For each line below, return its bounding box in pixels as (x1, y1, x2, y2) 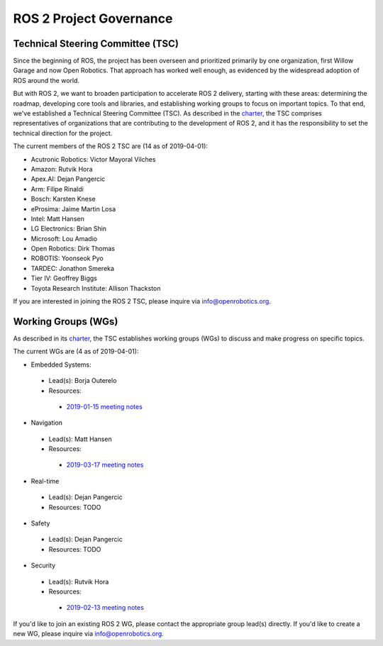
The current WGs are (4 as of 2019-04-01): (13, 347, 139, 356)
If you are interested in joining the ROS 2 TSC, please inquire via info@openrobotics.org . (13, 297, 271, 306)
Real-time (30, 477, 60, 485)
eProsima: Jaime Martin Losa (30, 204, 116, 213)
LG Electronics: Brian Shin (30, 224, 106, 233)
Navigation (30, 418, 63, 427)
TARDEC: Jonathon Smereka (30, 264, 115, 272)
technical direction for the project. (13, 128, 113, 138)
